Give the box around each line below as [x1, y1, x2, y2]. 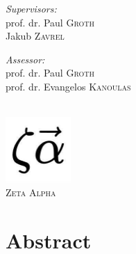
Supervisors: [6, 1, 57, 15]
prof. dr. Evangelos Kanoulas [6, 79, 131, 93]
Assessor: [6, 51, 45, 66]
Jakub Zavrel [6, 29, 65, 43]
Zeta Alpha [6, 185, 56, 200]
